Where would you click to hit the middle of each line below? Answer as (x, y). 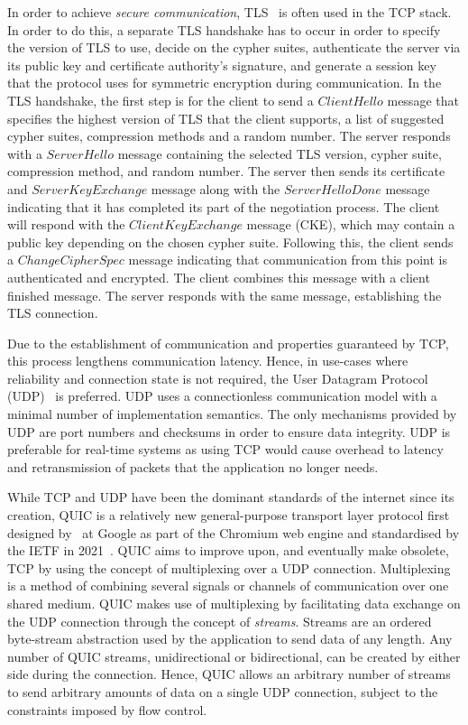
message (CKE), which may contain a (351, 224)
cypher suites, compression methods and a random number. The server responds (229, 136)
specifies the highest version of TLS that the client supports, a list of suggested (226, 118)
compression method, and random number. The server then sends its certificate (226, 171)
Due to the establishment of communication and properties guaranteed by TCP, (228, 343)
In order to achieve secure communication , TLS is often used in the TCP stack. (229, 12)
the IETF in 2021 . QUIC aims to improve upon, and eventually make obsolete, (228, 550)
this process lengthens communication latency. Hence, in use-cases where (208, 361)
